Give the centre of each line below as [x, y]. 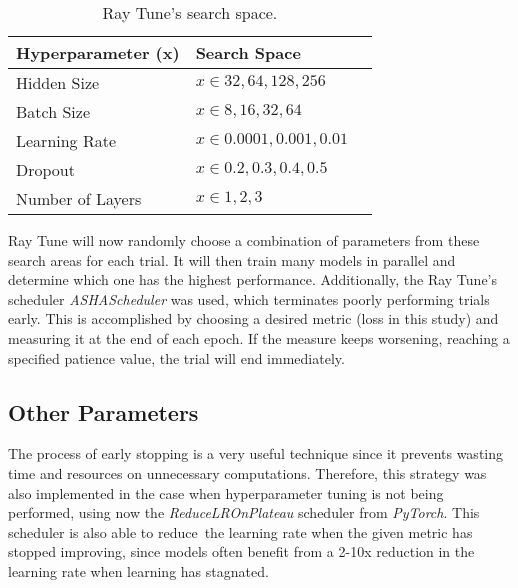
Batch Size [53, 111]
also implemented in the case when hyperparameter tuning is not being [226, 492]
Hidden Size [58, 82]
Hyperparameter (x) [98, 52]
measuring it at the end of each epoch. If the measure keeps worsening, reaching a [259, 337]
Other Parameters [103, 411]
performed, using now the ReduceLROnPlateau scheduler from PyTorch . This [244, 512]
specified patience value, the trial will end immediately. [176, 357]
